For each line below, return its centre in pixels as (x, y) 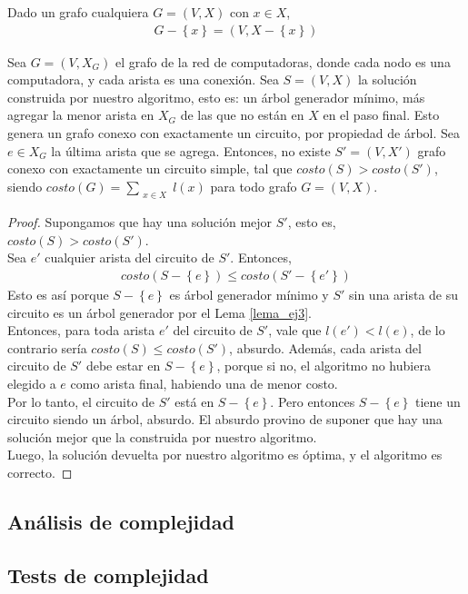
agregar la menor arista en (81, 115)
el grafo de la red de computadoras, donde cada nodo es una (283, 61)
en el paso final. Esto (381, 115)
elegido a (32, 384)
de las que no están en (242, 115)
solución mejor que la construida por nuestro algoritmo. (162, 436)
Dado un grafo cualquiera (78, 12)
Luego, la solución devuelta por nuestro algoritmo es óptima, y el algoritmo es (225, 455)
